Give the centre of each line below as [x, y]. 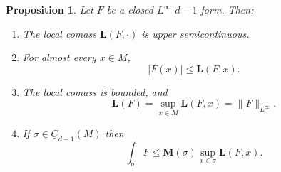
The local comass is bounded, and [95, 91]
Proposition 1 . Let [50, 9]
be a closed [130, 9]
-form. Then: [225, 9]
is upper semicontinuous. [195, 33]
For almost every [59, 57]
